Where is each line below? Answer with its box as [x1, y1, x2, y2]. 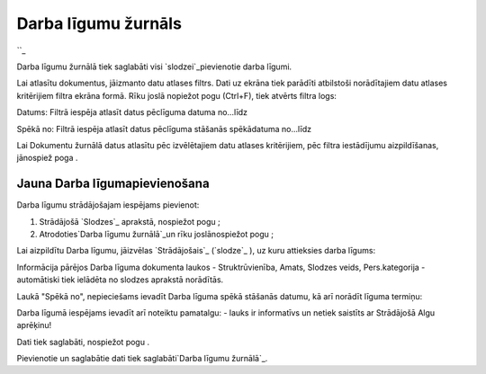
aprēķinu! [16, 320, 52, 331]
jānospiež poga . [16, 153, 78, 164]
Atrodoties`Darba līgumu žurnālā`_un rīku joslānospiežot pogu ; [39, 228, 274, 239]
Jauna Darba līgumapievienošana [16, 176, 211, 191]
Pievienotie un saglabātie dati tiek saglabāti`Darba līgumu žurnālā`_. [16, 353, 268, 364]
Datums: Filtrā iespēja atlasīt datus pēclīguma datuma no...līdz [16, 107, 247, 118]
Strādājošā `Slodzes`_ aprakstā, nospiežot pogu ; [39, 216, 220, 227]
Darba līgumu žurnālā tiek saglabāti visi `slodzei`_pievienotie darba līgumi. [16, 61, 292, 72]
